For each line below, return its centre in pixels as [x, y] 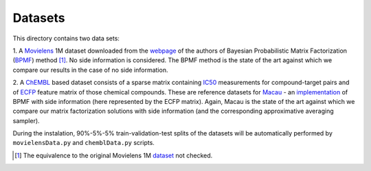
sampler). [26, 120]
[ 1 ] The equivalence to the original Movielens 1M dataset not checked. [114, 155]
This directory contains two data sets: [66, 38]
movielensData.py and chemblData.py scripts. [83, 143]
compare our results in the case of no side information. [90, 70]
